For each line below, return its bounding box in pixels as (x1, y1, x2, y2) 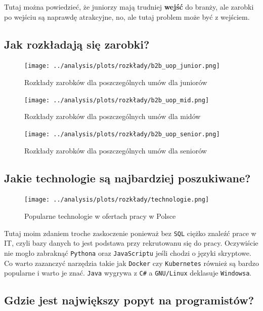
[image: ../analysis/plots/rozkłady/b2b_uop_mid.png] (24, 96, 209, 104)
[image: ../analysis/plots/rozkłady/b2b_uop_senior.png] (24, 130, 220, 138)
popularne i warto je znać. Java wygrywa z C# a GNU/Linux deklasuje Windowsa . (4, 267, 252, 278)
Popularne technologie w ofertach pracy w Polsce (24, 211, 176, 221)
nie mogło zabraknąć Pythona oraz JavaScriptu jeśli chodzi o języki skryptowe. (4, 247, 251, 258)
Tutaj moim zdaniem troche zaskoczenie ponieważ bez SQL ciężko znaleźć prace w (4, 227, 256, 238)
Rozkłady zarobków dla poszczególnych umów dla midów (24, 111, 201, 122)
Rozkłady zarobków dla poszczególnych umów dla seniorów (24, 145, 207, 155)
